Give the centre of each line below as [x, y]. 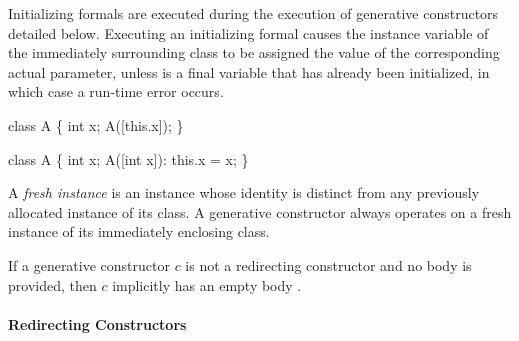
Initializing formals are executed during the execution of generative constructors [253, 13]
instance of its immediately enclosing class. [139, 231]
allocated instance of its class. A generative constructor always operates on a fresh [260, 211]
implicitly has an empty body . [207, 284]
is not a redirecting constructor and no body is [328, 264]
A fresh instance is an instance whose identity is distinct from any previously [244, 192]
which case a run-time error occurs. [116, 91]
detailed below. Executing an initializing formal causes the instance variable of [248, 32]
